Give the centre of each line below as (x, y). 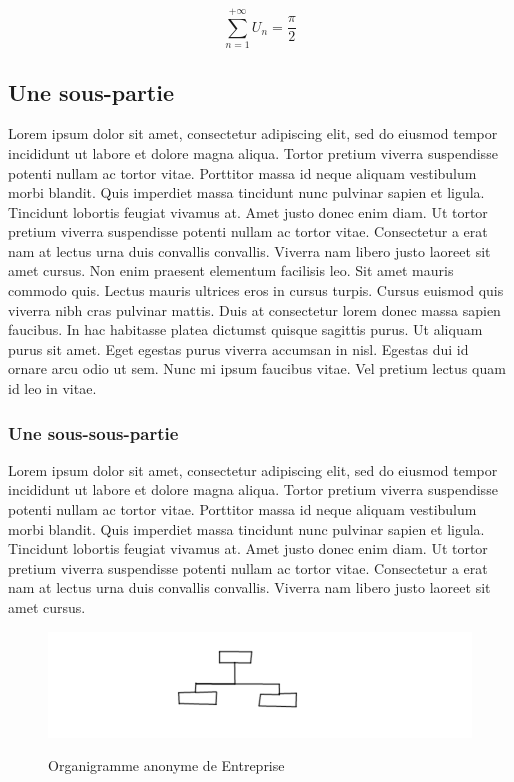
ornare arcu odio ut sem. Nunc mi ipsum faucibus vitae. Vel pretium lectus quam (257, 368)
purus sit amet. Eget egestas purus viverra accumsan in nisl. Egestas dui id (238, 348)
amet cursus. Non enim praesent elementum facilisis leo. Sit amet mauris (231, 270)
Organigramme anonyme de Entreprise (166, 765)
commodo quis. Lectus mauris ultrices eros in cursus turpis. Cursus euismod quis (256, 290)
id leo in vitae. (52, 388)
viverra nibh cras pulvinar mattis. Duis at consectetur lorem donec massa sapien (254, 309)
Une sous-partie (91, 91)
